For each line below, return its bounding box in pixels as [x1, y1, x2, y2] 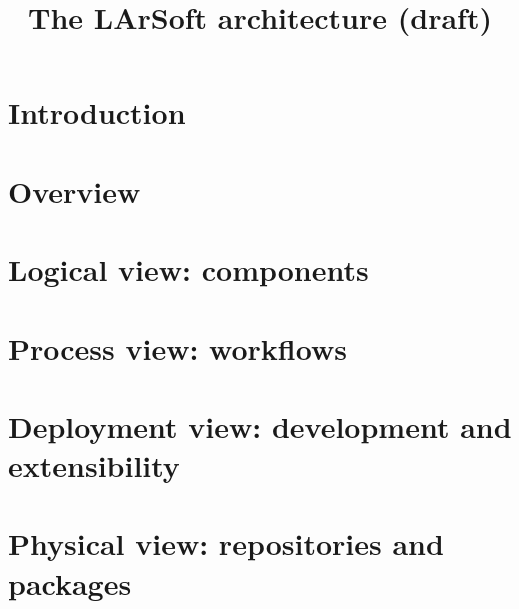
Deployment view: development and [8, 405, 512, 446]
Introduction [8, 92, 186, 133]
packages [8, 562, 132, 603]
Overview [8, 170, 141, 211]
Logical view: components [8, 249, 369, 290]
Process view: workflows [8, 327, 347, 368]
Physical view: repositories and [8, 523, 444, 564]
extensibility [8, 445, 180, 486]
